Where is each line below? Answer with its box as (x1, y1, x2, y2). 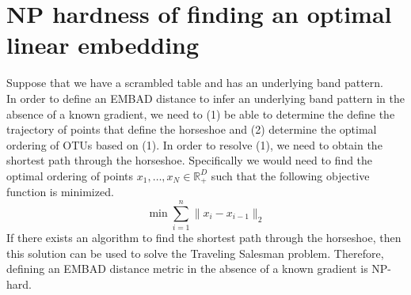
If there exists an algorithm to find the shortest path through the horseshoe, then (6, 229, 401, 246)
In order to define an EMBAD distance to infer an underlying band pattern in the (6, 89, 405, 106)
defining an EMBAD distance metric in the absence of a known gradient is (6, 260, 368, 277)
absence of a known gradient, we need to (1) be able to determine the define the (6, 105, 395, 122)
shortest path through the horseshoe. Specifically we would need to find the (6, 152, 373, 168)
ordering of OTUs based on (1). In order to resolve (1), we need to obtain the (6, 136, 382, 153)
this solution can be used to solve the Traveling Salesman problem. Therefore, (6, 244, 384, 261)
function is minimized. (6, 183, 114, 200)
